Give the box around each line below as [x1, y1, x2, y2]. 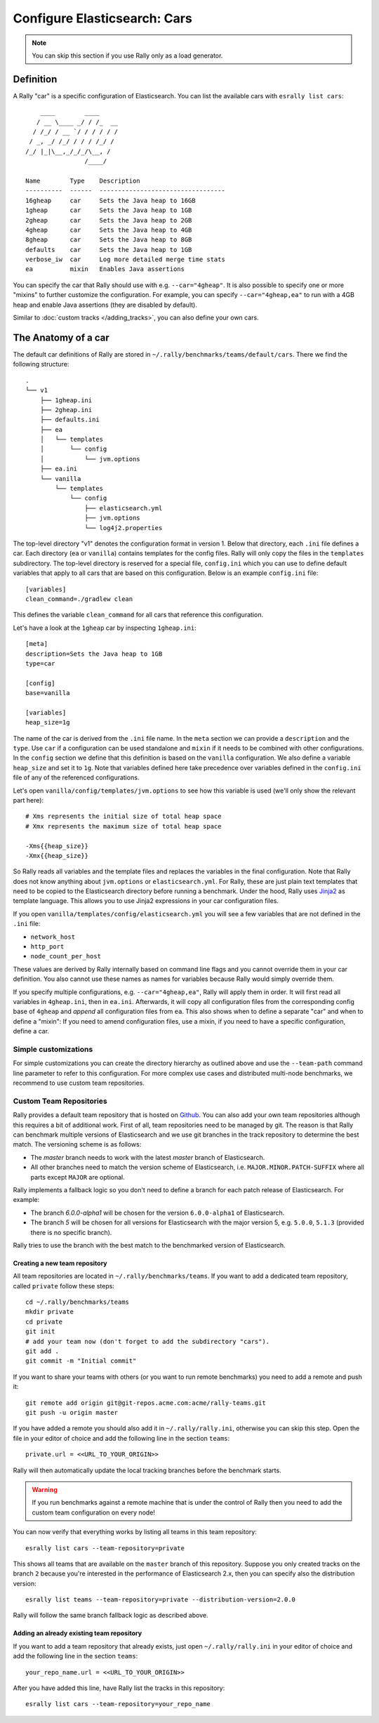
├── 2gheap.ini [39, 406, 93, 414]
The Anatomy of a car [13, 331, 109, 343]
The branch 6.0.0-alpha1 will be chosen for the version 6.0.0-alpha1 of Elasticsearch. [30, 1208, 285, 1217]
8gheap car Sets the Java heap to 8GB [25, 236, 192, 244]
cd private [25, 1317, 63, 1326]
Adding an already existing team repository [13, 1629, 142, 1637]
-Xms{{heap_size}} [25, 842, 89, 850]
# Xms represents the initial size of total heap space [25, 812, 222, 821]
